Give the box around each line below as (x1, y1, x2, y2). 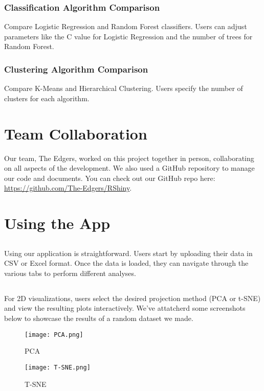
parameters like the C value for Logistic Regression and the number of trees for (4, 31, 253, 41)
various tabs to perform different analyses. (4, 267, 136, 278)
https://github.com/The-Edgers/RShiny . (4, 182, 132, 193)
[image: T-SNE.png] (25, 363, 91, 371)
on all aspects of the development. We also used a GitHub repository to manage (4, 163, 255, 173)
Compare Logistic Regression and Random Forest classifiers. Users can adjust (4, 21, 247, 32)
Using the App (4, 213, 111, 234)
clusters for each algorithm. (4, 93, 90, 103)
